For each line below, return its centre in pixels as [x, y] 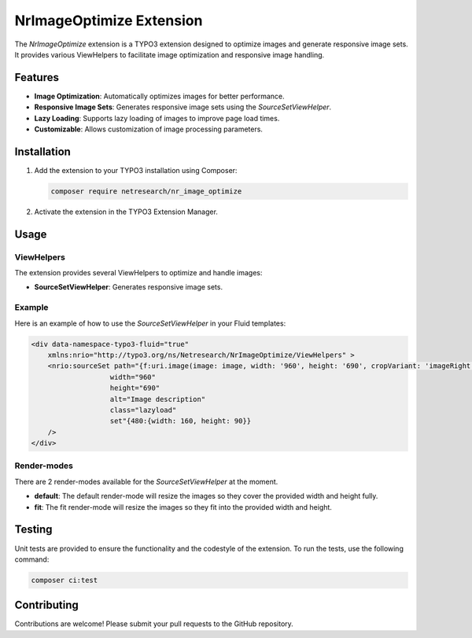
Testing [33, 530]
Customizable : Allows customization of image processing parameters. [149, 129]
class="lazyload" [143, 410]
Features [37, 77]
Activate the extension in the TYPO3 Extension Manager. [126, 212]
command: [32, 559]
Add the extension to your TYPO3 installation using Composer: [136, 170]
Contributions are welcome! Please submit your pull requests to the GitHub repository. [154, 624]
